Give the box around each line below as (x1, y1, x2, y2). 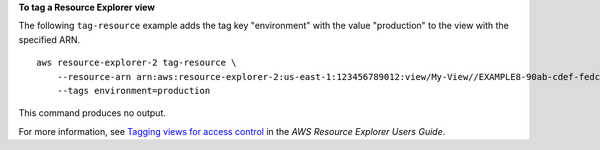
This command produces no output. (18, 107, 167, 119)
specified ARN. (18, 33, 81, 45)
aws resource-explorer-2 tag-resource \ (36, 57, 237, 69)
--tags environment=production (56, 85, 211, 96)
